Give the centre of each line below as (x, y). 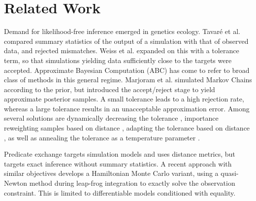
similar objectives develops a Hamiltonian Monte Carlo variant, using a (111, 173)
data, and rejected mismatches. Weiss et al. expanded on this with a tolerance (122, 50)
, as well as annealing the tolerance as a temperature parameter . (102, 137)
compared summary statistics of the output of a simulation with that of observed (126, 41)
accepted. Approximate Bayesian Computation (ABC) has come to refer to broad (127, 70)
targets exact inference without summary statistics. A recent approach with (118, 163)
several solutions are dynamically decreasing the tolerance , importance (111, 118)
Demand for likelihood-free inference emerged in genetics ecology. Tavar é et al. (122, 31)
